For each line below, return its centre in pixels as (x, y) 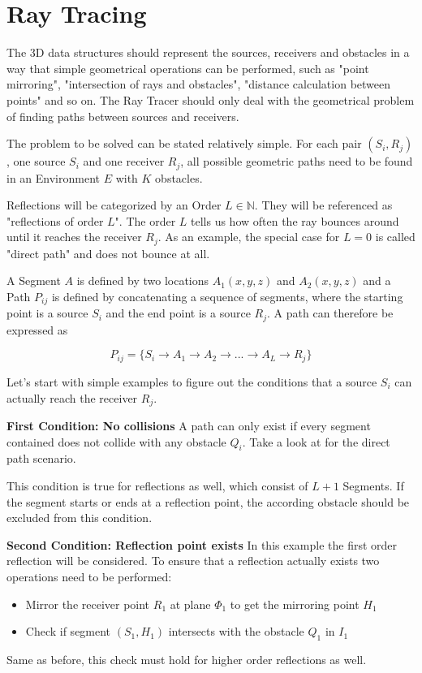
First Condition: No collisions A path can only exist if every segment (189, 425)
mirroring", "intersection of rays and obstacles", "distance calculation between (199, 84)
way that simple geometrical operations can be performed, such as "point (188, 68)
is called (395, 237)
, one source (36, 161)
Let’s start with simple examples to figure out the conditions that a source (192, 381)
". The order (145, 220)
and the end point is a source (178, 313)
